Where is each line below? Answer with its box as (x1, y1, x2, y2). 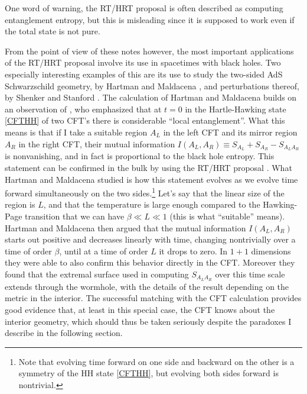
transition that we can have (25, 210, 125, 222)
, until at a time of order (59, 244, 148, 257)
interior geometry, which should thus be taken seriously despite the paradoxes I (5, 315, 292, 327)
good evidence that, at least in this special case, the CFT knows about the (5, 303, 275, 316)
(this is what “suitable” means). (169, 210, 285, 222)
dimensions (251, 244, 291, 257)
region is (5, 198, 35, 211)
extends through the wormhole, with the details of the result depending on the (5, 280, 289, 292)
